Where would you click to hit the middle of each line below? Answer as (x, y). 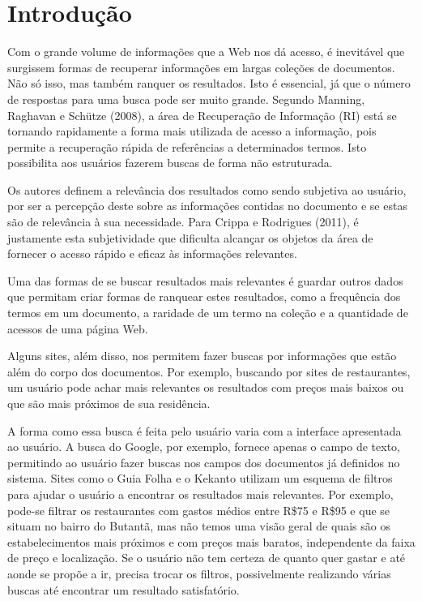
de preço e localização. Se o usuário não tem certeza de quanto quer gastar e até (207, 558)
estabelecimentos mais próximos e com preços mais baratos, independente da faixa (211, 541)
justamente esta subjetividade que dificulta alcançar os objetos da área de (190, 237)
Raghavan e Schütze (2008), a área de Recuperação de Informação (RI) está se (202, 115)
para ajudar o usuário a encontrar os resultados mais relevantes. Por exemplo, (200, 494)
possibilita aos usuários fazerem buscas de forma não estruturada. (170, 163)
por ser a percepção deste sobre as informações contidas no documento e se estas (207, 206)
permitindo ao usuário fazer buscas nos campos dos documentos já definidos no (204, 462)
